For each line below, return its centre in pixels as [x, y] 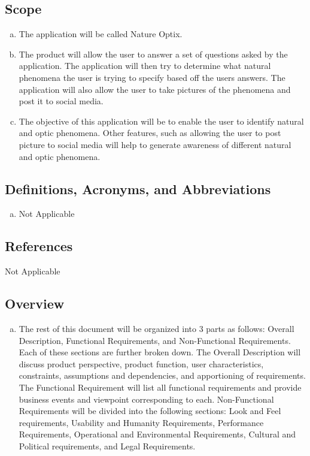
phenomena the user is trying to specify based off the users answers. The [152, 77]
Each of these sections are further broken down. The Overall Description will [160, 352]
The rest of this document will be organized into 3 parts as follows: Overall [156, 328]
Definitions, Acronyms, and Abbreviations [138, 188]
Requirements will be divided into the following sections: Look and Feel [150, 411]
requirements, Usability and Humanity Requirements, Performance [141, 422]
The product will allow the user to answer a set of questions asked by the [153, 54]
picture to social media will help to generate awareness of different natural [155, 144]
